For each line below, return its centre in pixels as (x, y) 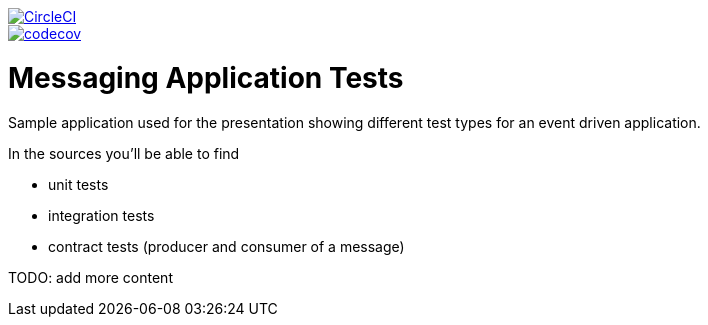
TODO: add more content (90, 277)
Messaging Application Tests (206, 77)
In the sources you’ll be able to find (124, 153)
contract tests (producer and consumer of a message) (226, 246)
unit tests (78, 184)
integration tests (101, 215)
